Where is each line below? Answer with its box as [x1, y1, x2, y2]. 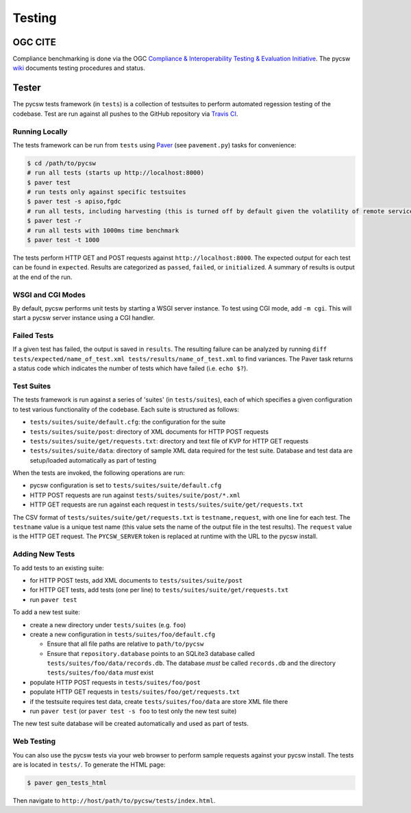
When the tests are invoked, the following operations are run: [12, 469, 185, 477]
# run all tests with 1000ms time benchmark [27, 226, 179, 234]
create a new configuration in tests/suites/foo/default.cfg [29, 630, 216, 638]
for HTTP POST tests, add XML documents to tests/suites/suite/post [29, 576, 243, 584]
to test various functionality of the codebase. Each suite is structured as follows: [12, 405, 240, 413]
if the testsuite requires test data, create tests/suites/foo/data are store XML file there [29, 697, 288, 705]
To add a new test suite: [12, 608, 80, 616]
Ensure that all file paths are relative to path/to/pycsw [47, 640, 204, 648]
